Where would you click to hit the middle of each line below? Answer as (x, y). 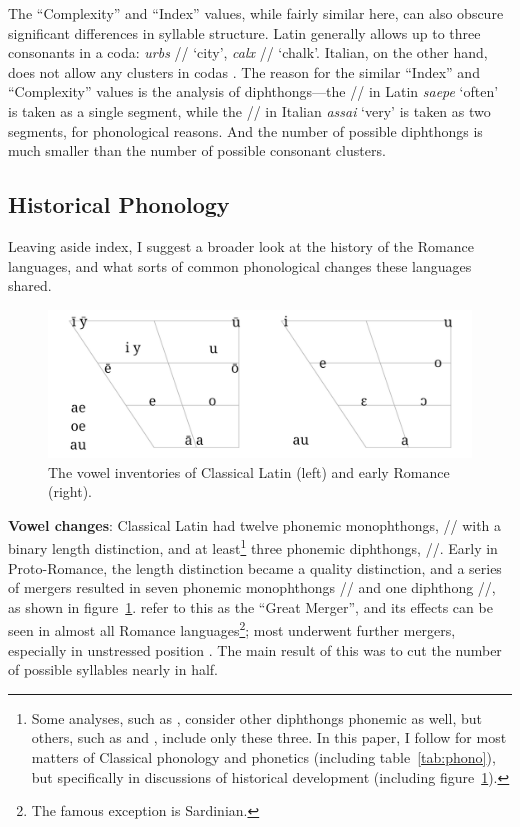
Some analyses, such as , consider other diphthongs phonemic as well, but (256, 717)
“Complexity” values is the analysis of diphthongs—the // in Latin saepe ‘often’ (253, 91)
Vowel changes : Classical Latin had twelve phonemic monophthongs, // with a (255, 524)
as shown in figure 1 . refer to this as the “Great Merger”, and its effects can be (250, 606)
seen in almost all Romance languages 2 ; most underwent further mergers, (232, 629)
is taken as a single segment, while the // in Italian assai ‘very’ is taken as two (249, 110)
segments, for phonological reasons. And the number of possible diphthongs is (245, 130)
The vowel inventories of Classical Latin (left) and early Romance (249, 471)
